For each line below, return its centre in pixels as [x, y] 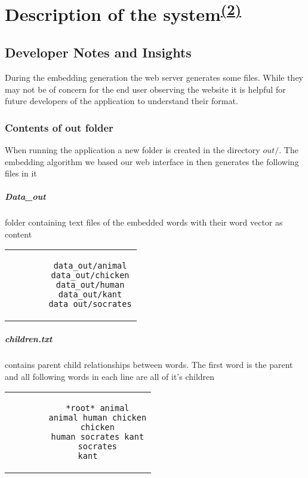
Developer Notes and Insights [98, 52]
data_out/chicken [90, 275]
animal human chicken [98, 418]
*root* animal [98, 408]
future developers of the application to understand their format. [121, 101]
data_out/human [90, 285]
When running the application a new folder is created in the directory [133, 149]
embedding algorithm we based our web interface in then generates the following [152, 161]
